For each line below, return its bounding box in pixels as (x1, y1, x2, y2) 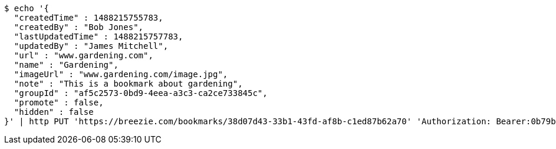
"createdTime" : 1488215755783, (14, 13, 163, 22)
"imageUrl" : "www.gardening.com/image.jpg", (14, 69, 228, 79)
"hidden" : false (14, 107, 94, 117)
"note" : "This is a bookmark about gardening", (14, 79, 243, 88)
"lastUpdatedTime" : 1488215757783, (14, 32, 183, 41)
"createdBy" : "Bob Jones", (14, 22, 144, 32)
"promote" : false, (14, 98, 104, 107)
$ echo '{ (4, 4, 49, 13)
